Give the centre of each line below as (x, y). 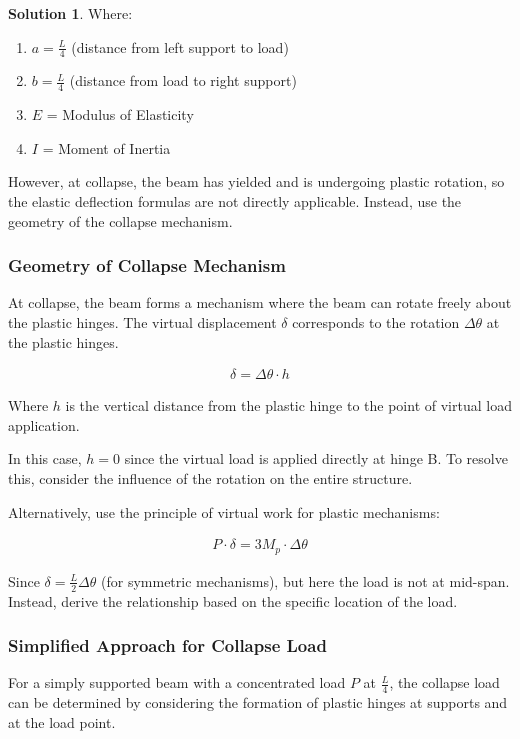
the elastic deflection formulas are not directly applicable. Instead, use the (235, 201)
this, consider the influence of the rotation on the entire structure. (210, 478)
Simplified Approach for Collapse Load (167, 645)
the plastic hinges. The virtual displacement (142, 322)
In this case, (45, 458)
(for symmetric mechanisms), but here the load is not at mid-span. (305, 580)
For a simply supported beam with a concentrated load (177, 682)
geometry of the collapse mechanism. (120, 220)
